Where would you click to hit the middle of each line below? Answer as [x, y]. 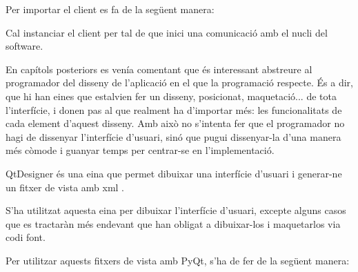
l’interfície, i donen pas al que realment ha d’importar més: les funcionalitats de [174, 109]
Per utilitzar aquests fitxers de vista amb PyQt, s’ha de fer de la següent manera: [178, 260]
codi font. [26, 237]
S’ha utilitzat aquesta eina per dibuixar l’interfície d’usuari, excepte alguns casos [176, 210]
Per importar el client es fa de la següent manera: [110, 9]
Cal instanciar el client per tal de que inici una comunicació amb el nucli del [167, 32]
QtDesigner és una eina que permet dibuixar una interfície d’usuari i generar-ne [174, 173]
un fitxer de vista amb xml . [65, 187]
